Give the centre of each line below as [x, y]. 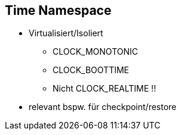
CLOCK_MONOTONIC [95, 52]
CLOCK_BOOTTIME [91, 70]
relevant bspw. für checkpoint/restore [103, 107]
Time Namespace [58, 10]
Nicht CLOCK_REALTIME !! [105, 89]
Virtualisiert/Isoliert [66, 33]
